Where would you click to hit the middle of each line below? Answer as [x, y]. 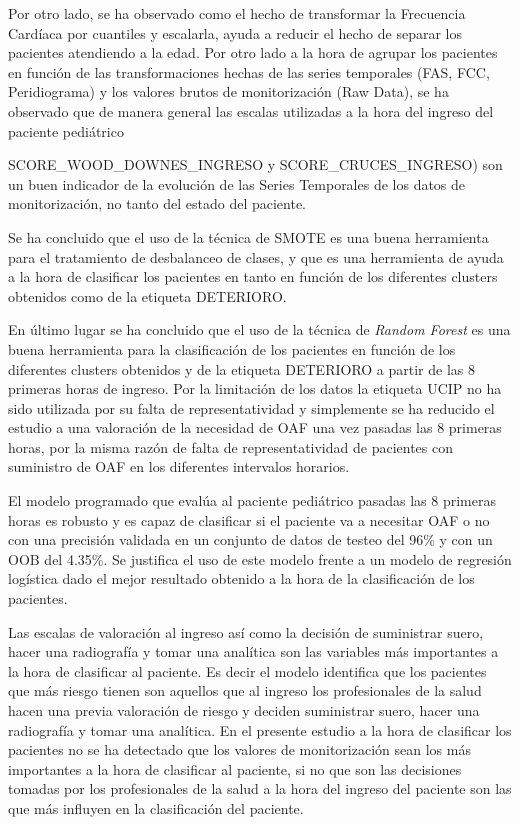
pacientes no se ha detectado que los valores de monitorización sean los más [239, 749]
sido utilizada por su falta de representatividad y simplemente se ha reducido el [251, 407]
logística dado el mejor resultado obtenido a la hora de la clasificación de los [241, 578]
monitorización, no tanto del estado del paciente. [157, 203]
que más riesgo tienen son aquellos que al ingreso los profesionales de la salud [245, 690]
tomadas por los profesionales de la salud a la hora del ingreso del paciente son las [260, 788]
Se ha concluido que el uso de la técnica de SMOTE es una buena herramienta [248, 236]
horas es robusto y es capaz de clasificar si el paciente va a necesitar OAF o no [249, 519]
